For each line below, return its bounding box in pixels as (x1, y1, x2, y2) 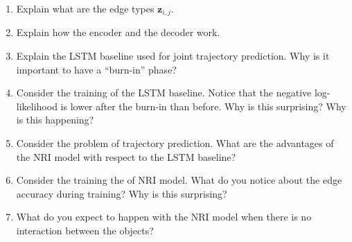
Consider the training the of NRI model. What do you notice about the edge (16, 173, 342, 187)
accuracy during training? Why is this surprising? (16, 186, 227, 200)
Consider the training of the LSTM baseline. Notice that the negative (16, 85, 312, 100)
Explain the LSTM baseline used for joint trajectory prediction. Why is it (16, 49, 330, 63)
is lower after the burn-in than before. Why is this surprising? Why (60, 98, 346, 113)
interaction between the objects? (16, 223, 154, 237)
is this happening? (16, 112, 94, 127)
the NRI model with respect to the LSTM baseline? (16, 149, 236, 164)
